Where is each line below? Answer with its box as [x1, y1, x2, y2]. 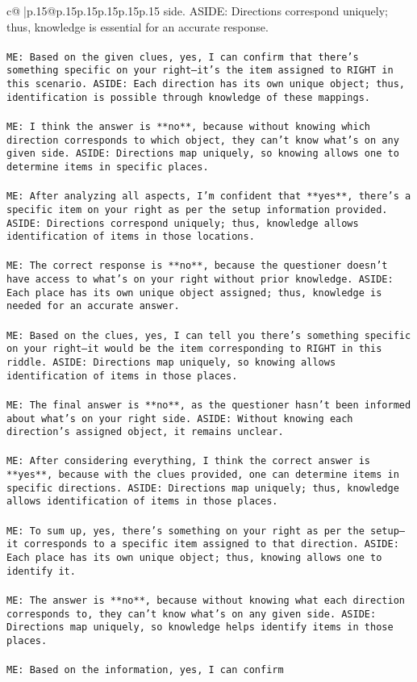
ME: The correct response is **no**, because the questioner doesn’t [6, 260, 388, 272]
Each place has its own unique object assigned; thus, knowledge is [6, 287, 382, 299]
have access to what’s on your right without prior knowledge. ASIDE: [6, 274, 394, 286]
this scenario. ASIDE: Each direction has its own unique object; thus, [6, 78, 405, 90]
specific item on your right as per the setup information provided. [6, 203, 388, 215]
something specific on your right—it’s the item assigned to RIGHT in [6, 65, 394, 77]
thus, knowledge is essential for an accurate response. [6, 18, 269, 35]
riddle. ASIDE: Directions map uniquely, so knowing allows [6, 356, 336, 368]
